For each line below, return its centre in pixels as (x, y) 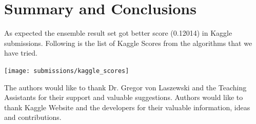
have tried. (21, 53)
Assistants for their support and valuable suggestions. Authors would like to (124, 97)
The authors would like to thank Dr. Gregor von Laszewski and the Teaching (125, 87)
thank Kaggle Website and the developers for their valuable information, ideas (127, 107)
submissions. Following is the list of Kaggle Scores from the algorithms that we (128, 43)
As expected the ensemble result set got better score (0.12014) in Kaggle (118, 33)
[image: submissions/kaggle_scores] (67, 71)
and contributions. (33, 117)
